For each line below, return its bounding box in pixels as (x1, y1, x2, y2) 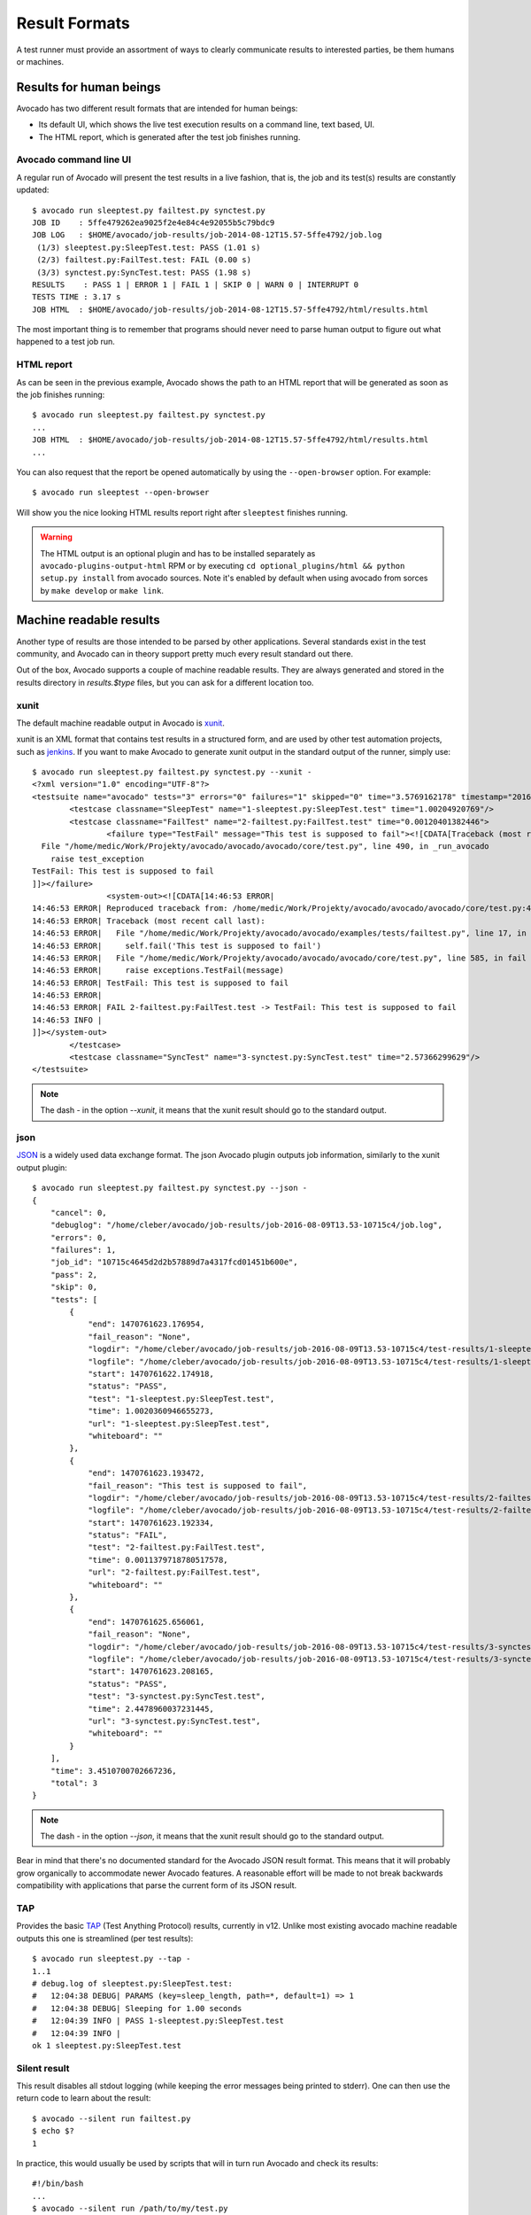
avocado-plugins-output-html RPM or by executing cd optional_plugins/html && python (40, 560, 405, 571)
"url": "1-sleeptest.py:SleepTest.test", (88, 1418, 270, 1428)
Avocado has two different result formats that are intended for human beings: (16, 103, 298, 113)
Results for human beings (16, 80, 161, 95)
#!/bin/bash (32, 2179, 84, 2188)
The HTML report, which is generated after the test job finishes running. (38, 131, 301, 142)
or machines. (16, 56, 65, 66)
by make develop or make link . (40, 585, 164, 595)
